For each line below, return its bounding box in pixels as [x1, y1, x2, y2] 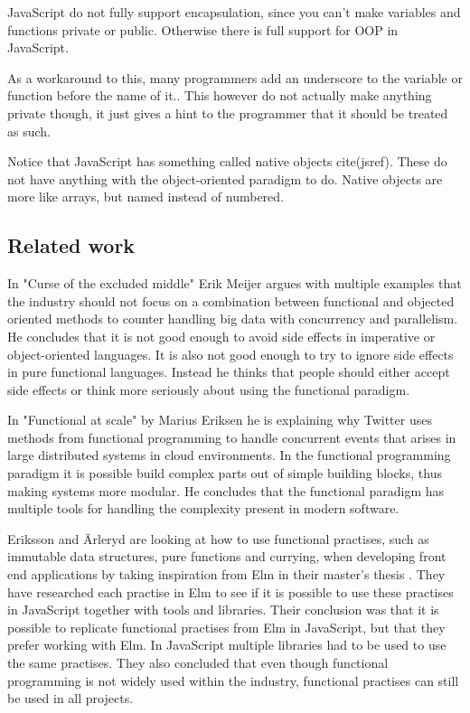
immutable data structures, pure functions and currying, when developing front [7, 547, 446, 566]
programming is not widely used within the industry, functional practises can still [7, 671, 459, 690]
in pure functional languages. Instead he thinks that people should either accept [7, 362, 450, 381]
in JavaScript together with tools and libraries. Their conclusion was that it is [7, 600, 439, 619]
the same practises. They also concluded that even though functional [7, 653, 389, 672]
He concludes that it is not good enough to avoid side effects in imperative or [7, 326, 436, 345]
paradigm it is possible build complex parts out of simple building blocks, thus [7, 464, 442, 483]
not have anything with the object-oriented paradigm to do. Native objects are [7, 169, 443, 188]
